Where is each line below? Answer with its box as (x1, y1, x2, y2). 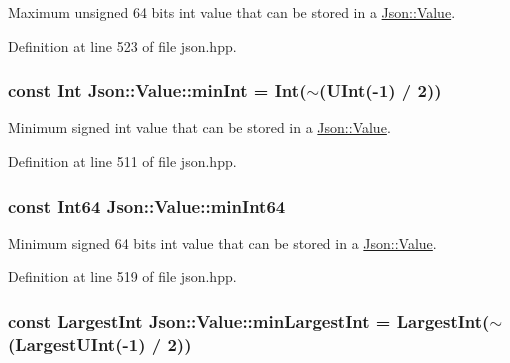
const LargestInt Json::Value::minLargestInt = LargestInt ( (8, 308, 490, 333)
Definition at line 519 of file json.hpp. (8, 266, 237, 287)
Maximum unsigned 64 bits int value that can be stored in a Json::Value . (8, 2, 456, 22)
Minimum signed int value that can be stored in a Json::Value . (8, 117, 391, 138)
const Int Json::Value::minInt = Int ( (8, 78, 307, 103)
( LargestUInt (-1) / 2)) (8, 331, 192, 356)
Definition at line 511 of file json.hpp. (8, 151, 237, 171)
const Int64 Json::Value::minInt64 (8, 193, 286, 218)
